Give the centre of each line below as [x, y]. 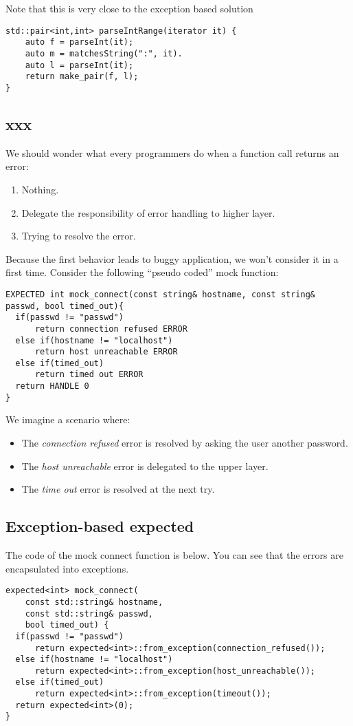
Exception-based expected [100, 526]
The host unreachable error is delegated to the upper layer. [145, 466]
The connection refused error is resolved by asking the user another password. [185, 443]
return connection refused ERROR [111, 329]
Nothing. [40, 189]
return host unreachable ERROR [106, 352]
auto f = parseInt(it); [79, 42]
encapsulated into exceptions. [67, 568]
